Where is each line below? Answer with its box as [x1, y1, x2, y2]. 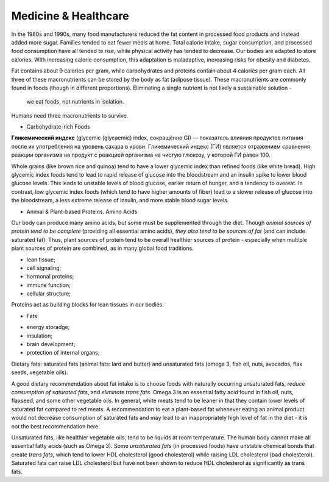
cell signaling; [26, 264, 62, 271]
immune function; [26, 281, 71, 289]
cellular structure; [26, 290, 71, 297]
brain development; [26, 341, 76, 348]
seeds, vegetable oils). [11, 369, 68, 376]
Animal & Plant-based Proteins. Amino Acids [26, 208, 138, 215]
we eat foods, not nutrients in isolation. [26, 98, 124, 105]
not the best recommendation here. [11, 422, 101, 430]
